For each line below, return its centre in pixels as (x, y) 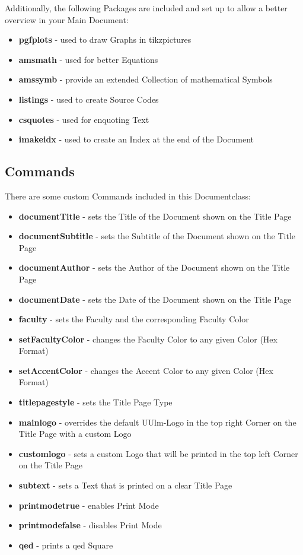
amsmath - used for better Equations (88, 59)
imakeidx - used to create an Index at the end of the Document (136, 139)
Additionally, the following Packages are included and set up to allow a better (146, 8)
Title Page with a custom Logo (75, 434)
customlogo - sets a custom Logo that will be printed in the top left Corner (158, 453)
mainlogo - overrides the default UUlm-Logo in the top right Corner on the (157, 422)
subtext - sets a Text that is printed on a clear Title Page (125, 485)
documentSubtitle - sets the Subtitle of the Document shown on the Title (157, 236)
